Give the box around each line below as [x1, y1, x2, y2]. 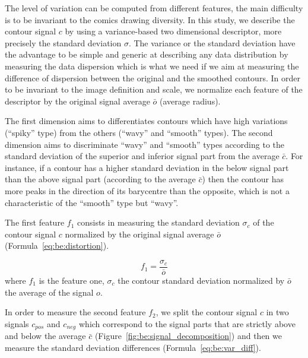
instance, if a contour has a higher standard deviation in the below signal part [5, 161, 289, 173]
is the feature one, [39, 274, 104, 286]
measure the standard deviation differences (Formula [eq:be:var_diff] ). [5, 341, 261, 353]
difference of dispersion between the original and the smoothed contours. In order [5, 71, 300, 84]
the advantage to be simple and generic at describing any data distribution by [5, 48, 288, 61]
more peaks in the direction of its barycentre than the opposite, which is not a [5, 184, 290, 197]
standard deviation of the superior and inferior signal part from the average [5, 150, 280, 162]
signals [5, 317, 29, 330]
